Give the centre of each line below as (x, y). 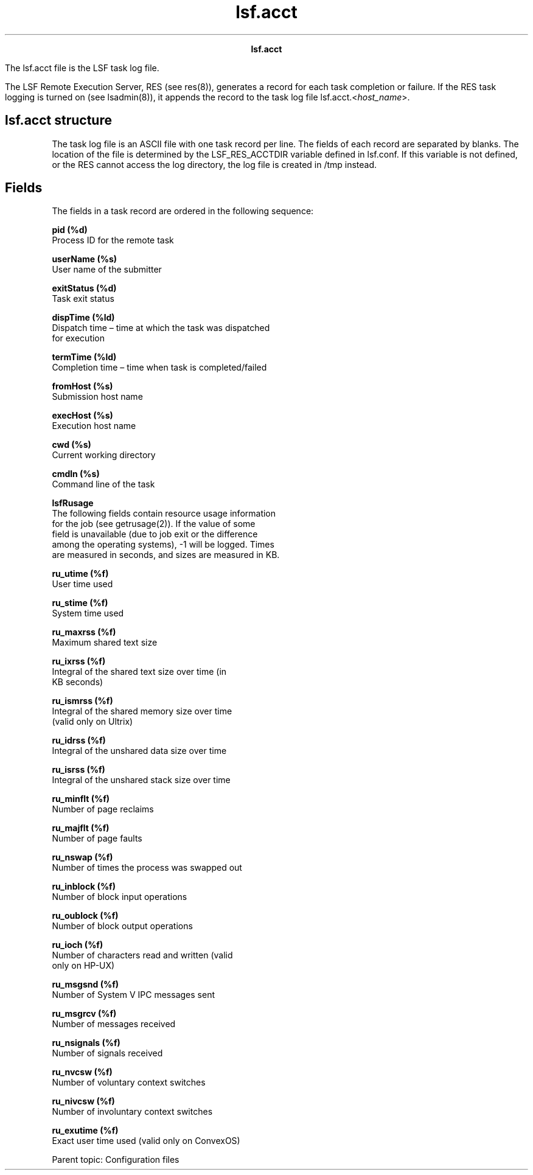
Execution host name (94, 426)
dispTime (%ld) (83, 318)
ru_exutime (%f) (85, 1131)
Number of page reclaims (103, 809)
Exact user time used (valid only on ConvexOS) (146, 1141)
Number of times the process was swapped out (147, 868)
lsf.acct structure (58, 120)
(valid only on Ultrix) (92, 722)
